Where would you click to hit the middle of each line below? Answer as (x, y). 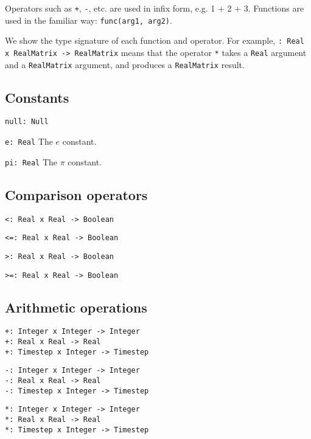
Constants (37, 97)
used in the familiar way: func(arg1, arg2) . (89, 20)
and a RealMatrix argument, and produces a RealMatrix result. (125, 64)
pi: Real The (31, 161)
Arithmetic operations (76, 307)
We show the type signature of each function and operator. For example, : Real (155, 40)
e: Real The (29, 141)
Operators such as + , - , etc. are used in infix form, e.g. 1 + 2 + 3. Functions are (155, 8)
